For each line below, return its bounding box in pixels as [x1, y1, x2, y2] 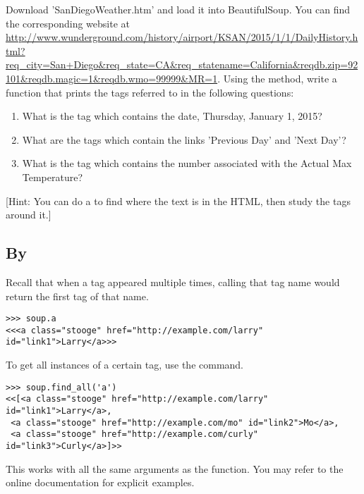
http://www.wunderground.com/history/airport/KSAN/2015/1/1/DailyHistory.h [6, 30, 358, 44]
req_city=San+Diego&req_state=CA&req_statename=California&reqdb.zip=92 [6, 57, 358, 72]
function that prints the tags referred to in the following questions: [6, 85, 294, 99]
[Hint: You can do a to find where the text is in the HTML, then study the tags [6, 193, 351, 208]
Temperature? [22, 169, 83, 184]
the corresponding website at [6, 16, 131, 30]
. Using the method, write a [217, 70, 337, 85]
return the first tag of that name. [6, 288, 149, 303]
